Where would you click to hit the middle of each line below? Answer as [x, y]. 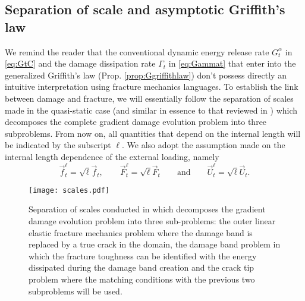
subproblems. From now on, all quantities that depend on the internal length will [153, 133]
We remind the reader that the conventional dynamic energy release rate [137, 51]
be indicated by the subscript [58, 145]
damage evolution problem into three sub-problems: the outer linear [152, 220]
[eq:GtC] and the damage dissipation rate [80, 63]
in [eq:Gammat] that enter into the [232, 63]
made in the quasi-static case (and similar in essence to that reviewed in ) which [151, 110]
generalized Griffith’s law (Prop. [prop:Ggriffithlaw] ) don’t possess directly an [146, 75]
